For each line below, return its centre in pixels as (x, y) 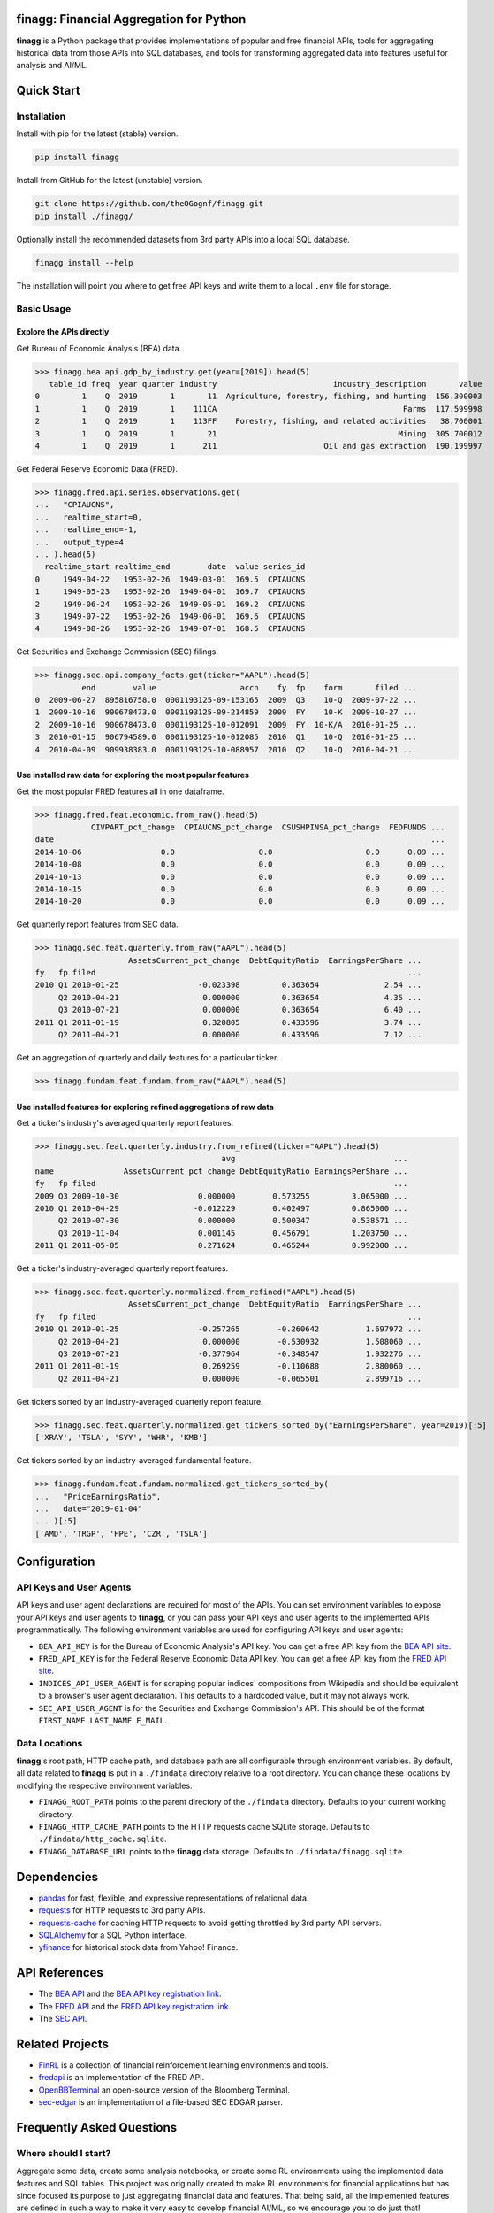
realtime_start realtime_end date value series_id (175, 567)
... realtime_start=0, (89, 517)
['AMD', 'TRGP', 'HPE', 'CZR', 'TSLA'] (121, 1533)
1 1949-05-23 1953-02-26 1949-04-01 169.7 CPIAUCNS (170, 592)
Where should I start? (64, 2153)
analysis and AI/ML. (52, 66)
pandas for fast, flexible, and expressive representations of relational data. (174, 1898)
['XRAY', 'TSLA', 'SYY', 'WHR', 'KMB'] (121, 1438)
